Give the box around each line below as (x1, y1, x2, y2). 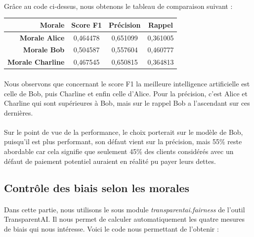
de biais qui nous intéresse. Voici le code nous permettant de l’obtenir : (4, 223, 219, 234)
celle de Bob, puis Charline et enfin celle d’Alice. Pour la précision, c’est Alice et (4, 88, 248, 98)
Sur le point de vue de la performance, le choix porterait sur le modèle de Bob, (4, 126, 243, 137)
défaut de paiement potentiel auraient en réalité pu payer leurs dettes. (4, 156, 216, 166)
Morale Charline (7, 57, 65, 67)
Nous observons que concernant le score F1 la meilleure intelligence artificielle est (4, 78, 250, 88)
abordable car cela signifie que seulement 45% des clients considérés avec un (4, 146, 234, 157)
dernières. (4, 107, 33, 118)
